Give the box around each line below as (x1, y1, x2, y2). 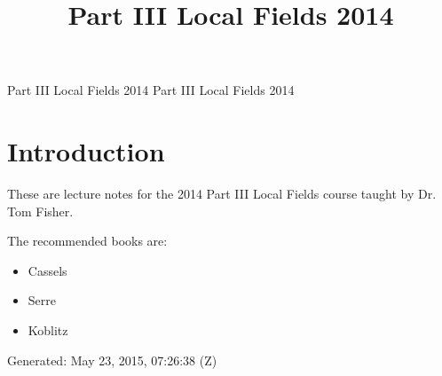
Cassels (28, 261, 67, 279)
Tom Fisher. (7, 201, 74, 220)
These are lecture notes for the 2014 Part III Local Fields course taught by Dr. (7, 184, 437, 203)
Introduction (7, 133, 165, 169)
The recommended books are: (7, 231, 168, 250)
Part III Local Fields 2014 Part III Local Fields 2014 (7, 81, 295, 99)
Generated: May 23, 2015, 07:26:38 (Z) (7, 350, 217, 369)
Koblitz (28, 321, 68, 340)
